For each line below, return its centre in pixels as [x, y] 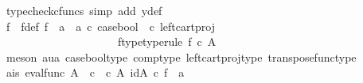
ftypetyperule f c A [167, 41]
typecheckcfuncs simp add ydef [84, 10]
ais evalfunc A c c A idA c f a [95, 72]
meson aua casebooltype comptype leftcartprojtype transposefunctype [181, 57]
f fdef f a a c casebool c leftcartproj [110, 26]
